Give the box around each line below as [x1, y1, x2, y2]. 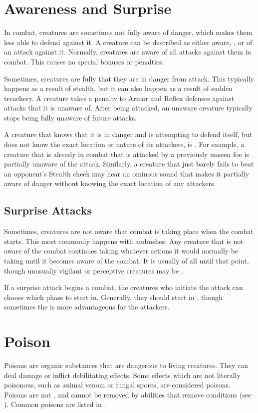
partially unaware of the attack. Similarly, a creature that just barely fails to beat [4, 158, 254, 169]
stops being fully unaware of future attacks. [4, 112, 137, 122]
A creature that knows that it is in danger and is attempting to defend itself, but [4, 129, 253, 139]
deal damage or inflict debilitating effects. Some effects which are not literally [4, 369, 241, 380]
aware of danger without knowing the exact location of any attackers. [4, 178, 216, 188]
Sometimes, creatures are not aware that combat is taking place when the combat [4, 226, 254, 236]
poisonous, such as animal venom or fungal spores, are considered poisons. [4, 379, 231, 390]
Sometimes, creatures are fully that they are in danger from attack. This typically [4, 73, 254, 83]
